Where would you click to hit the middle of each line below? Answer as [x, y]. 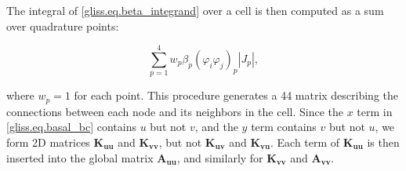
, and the [216, 127]
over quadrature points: [63, 25]
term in [375, 111]
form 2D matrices [48, 142]
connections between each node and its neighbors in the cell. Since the [175, 111]
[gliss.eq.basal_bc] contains [71, 127]
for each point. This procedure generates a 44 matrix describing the [236, 95]
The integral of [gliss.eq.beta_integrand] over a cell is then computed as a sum [195, 10]
